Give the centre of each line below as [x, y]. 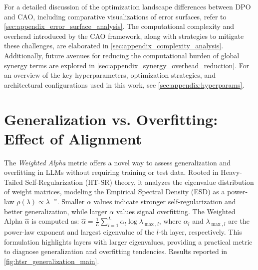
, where [170, 221]
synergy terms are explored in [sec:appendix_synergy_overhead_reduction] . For [127, 65]
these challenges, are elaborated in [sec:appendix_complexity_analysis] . [114, 46]
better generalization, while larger [56, 211]
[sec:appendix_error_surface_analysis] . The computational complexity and [119, 26]
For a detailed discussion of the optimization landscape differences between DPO [128, 6]
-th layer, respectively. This [200, 232]
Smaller [73, 202]
